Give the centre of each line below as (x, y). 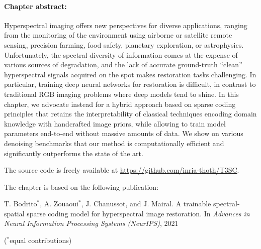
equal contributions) (41, 240)
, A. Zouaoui (59, 204)
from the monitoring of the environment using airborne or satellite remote (118, 35)
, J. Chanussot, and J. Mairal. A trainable (146, 204)
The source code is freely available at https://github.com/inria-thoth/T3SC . (122, 170)
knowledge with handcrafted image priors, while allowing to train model (115, 123)
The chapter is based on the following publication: (81, 186)
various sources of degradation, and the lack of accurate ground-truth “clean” (123, 65)
